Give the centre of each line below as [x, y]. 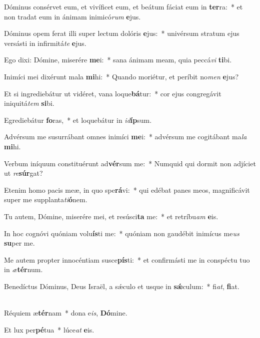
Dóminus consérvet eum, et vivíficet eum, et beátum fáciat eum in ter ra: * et [123, 6]
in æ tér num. [23, 269]
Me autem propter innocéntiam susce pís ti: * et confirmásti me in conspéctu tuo [127, 259]
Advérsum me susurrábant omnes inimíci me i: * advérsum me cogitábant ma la [125, 137]
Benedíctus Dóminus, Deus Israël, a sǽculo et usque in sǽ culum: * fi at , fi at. [122, 286]
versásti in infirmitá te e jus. [45, 43]
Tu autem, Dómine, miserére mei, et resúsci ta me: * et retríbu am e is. [111, 216]
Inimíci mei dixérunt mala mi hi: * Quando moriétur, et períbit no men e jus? [121, 76]
